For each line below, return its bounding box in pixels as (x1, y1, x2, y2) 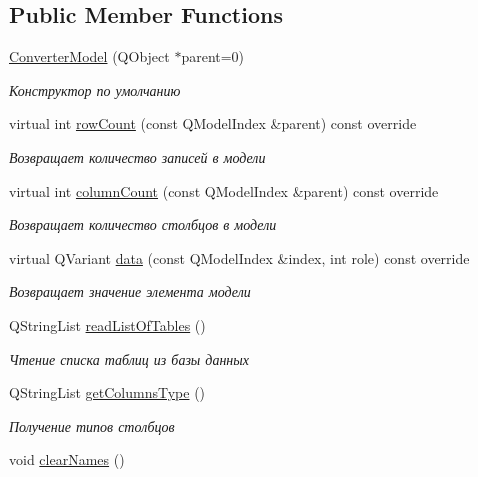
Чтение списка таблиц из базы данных (9, 348, 250, 369)
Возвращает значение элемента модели (9, 281, 251, 302)
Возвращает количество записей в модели (9, 146, 266, 167)
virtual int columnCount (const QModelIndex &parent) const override (9, 180, 439, 201)
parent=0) (181, 46, 245, 67)
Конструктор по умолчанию (9, 79, 181, 100)
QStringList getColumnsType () (9, 382, 206, 403)
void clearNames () (9, 449, 125, 470)
